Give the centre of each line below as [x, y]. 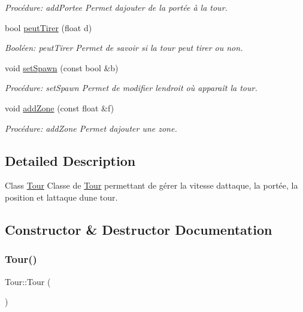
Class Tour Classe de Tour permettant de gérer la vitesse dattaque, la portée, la [151, 185]
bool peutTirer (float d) [49, 27]
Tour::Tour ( [28, 281]
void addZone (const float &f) [60, 107]
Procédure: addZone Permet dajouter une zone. [91, 128]
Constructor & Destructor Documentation [139, 229]
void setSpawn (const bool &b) [62, 67]
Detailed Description [70, 160]
